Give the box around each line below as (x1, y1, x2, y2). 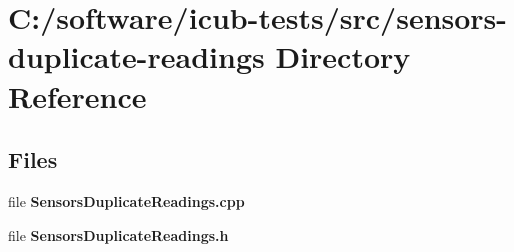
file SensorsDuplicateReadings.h (8, 224, 229, 245)
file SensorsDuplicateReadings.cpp (8, 190, 245, 211)
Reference (8, 75, 147, 116)
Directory (275, 36, 411, 77)
